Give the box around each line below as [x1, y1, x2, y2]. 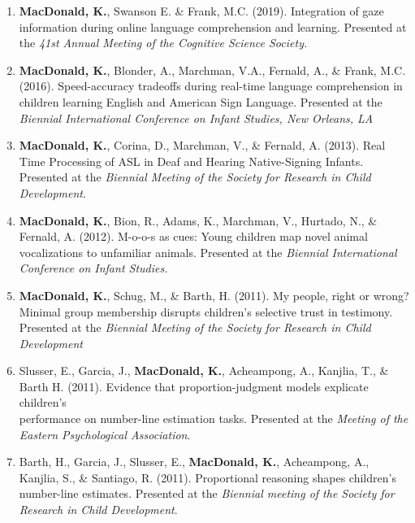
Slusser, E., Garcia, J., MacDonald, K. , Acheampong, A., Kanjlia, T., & [19, 362, 389, 379]
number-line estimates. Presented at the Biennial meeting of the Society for [19, 485, 395, 502]
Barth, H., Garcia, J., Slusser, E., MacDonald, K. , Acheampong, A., [19, 453, 370, 470]
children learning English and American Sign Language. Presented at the [19, 93, 383, 110]
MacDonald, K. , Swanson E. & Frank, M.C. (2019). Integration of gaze [19, 2, 384, 19]
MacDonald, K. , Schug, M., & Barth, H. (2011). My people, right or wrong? [19, 286, 409, 303]
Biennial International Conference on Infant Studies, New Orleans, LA [19, 109, 374, 126]
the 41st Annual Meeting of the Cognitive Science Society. [19, 34, 308, 51]
